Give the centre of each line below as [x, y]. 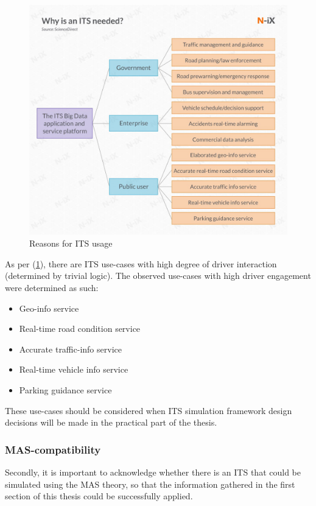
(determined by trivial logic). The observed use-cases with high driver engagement [158, 276]
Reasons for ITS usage [71, 243]
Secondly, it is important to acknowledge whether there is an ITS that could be [153, 472]
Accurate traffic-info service [70, 349]
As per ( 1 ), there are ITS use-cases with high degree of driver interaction [141, 263]
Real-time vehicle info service [74, 369]
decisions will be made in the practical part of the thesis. [111, 422]
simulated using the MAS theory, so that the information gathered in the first [150, 484]
